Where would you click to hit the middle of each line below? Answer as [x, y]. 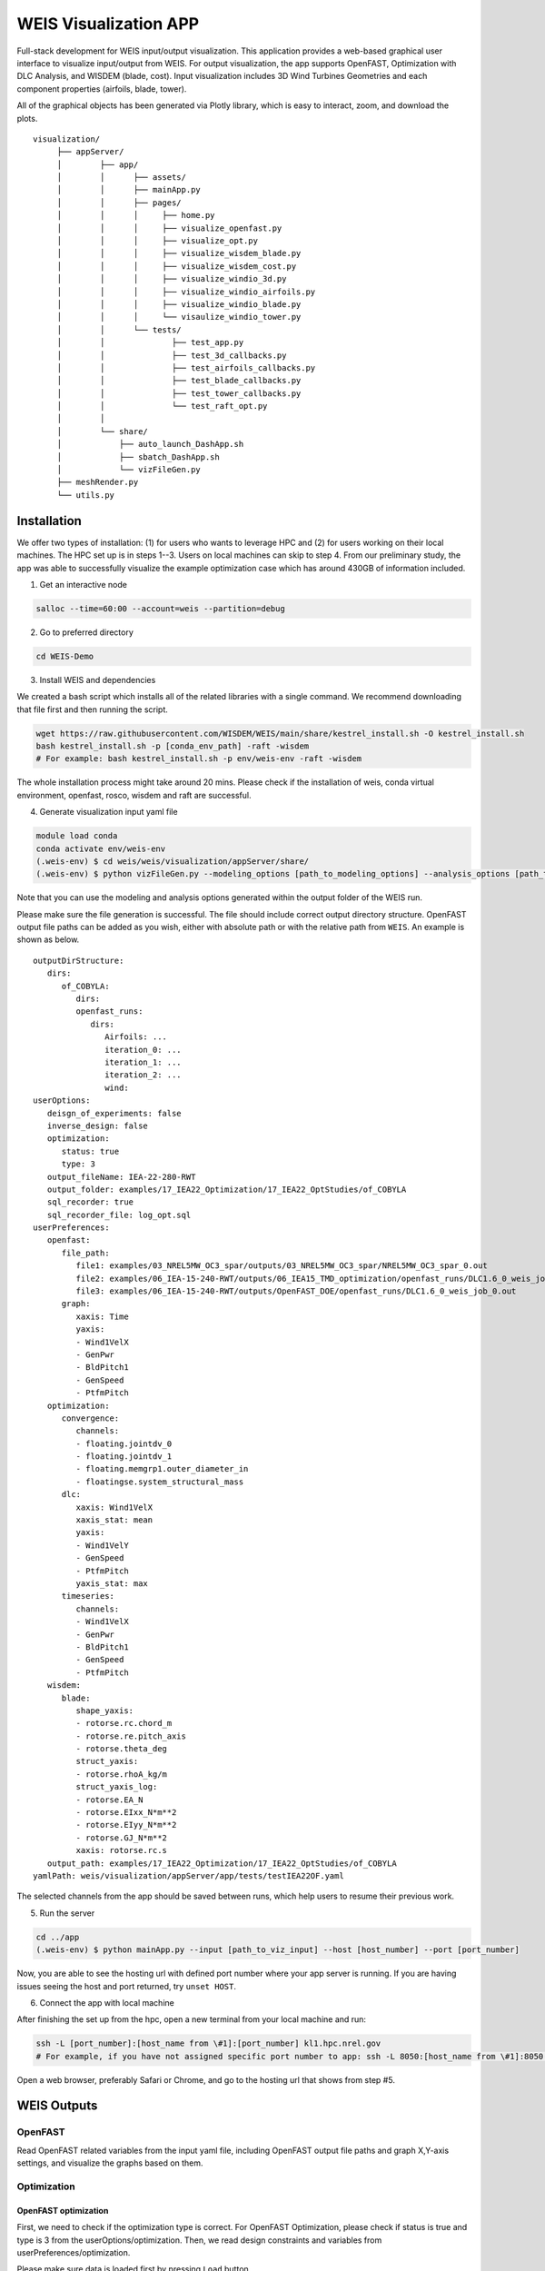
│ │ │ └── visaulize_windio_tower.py [179, 317]
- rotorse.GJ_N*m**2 [122, 1838]
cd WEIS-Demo [65, 656]
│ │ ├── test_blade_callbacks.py [179, 381]
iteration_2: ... [143, 1075]
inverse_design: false [98, 1126]
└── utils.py [86, 495]
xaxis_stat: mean [114, 1520]
